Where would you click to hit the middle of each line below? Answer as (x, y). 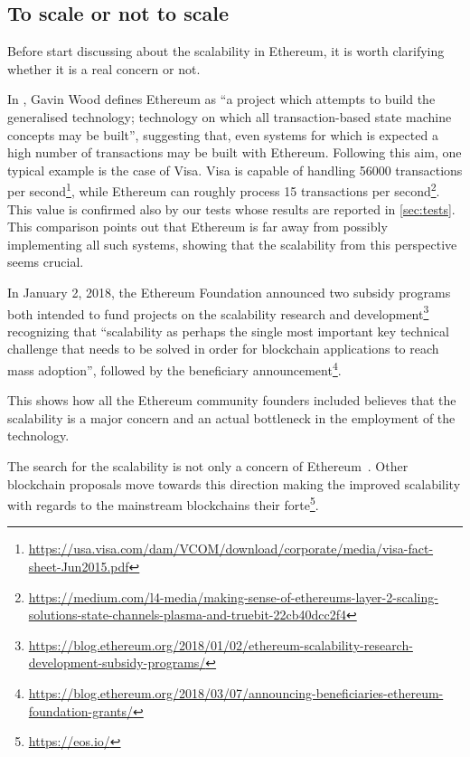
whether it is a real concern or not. (104, 68)
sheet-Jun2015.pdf (79, 567)
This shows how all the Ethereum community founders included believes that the (232, 400)
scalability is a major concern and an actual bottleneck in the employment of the (231, 417)
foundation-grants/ (81, 710)
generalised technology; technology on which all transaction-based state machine (230, 116)
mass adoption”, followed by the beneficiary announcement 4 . (174, 369)
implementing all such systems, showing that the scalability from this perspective (232, 244)
